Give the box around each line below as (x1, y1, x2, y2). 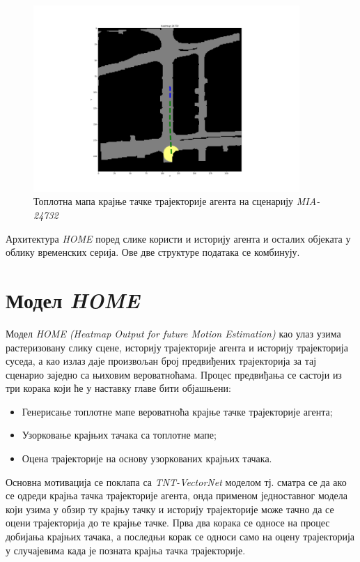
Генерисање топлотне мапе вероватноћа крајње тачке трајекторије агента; (22, 404, 333, 418)
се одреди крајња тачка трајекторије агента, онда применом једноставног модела (6, 488, 347, 503)
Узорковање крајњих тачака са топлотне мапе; (22, 427, 217, 442)
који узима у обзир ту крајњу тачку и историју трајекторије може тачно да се (6, 501, 334, 516)
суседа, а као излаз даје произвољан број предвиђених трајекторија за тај (6, 354, 317, 368)
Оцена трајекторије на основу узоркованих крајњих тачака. (22, 451, 272, 466)
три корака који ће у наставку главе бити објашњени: (6, 381, 231, 395)
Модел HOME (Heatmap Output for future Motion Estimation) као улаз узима (6, 326, 341, 340)
